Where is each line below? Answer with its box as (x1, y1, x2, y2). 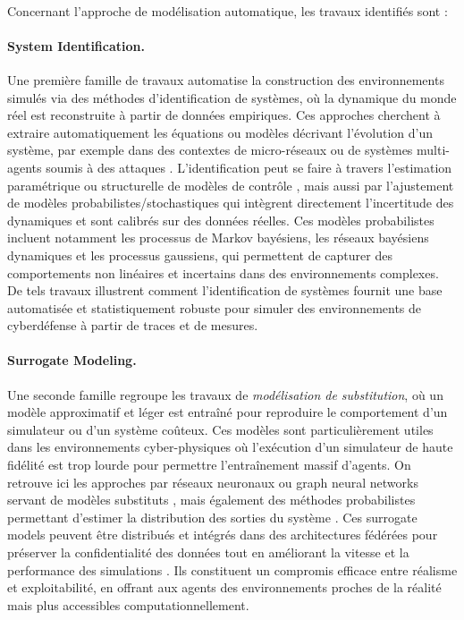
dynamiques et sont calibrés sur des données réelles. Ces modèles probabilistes (7, 210, 434, 229)
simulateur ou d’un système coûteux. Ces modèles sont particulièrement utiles (7, 420, 434, 438)
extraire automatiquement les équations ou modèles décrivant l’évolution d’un (7, 123, 433, 141)
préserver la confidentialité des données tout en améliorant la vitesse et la (7, 543, 409, 562)
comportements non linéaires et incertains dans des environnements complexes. (7, 263, 439, 282)
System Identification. (7, 36, 145, 55)
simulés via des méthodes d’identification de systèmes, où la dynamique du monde (7, 88, 457, 106)
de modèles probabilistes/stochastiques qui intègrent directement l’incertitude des (7, 193, 454, 212)
